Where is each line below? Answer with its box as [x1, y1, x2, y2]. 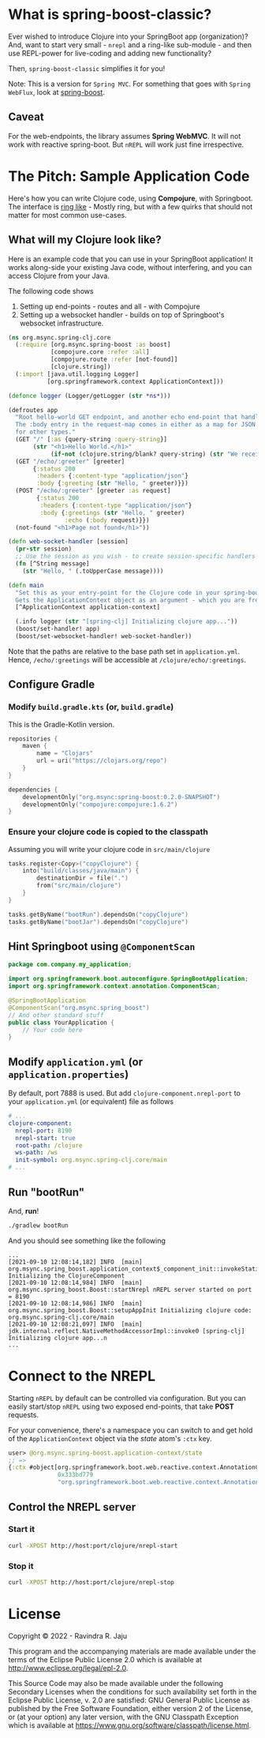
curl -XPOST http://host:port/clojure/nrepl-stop [8, 1578, 175, 1586]
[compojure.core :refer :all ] [50, 348, 150, 356]
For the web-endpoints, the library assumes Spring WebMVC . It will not [8, 131, 241, 141]
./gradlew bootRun [8, 1222, 69, 1229]
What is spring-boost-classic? [8, 6, 212, 24]
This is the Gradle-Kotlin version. [8, 719, 115, 729]
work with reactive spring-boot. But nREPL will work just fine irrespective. [8, 140, 244, 149]
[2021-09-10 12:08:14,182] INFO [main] [8, 1258, 144, 1266]
